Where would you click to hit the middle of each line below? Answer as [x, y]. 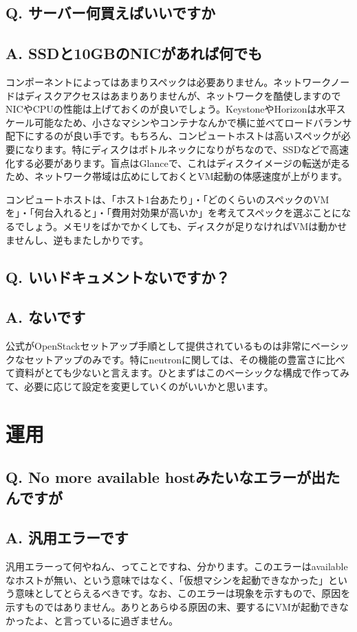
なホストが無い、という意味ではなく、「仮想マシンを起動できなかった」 [167, 579]
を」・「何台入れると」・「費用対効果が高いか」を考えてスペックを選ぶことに [174, 213]
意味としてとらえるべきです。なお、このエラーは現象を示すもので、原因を [183, 593]
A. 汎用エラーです [67, 538]
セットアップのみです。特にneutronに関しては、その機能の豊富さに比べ [185, 359]
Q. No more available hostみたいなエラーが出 [166, 477]
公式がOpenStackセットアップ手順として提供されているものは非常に [158, 346]
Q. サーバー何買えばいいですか [111, 13]
